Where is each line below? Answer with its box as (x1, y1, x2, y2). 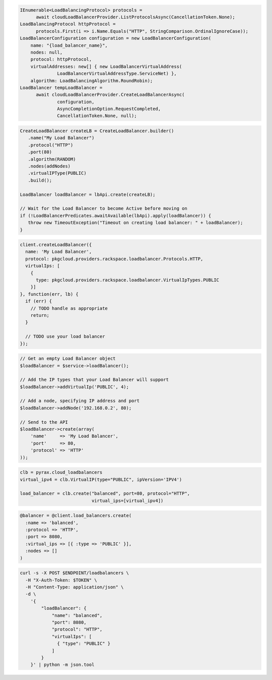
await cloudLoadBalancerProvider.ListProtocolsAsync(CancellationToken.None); (36, 14, 235, 20)
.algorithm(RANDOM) (28, 156, 76, 162)
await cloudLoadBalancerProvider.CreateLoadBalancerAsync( (36, 92, 185, 98)
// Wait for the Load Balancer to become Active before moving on (20, 206, 187, 211)
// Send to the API (20, 419, 68, 425)
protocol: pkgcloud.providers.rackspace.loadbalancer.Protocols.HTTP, (25, 256, 203, 262)
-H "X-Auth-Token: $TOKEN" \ (25, 577, 98, 583)
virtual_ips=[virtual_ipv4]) (91, 497, 164, 503)
